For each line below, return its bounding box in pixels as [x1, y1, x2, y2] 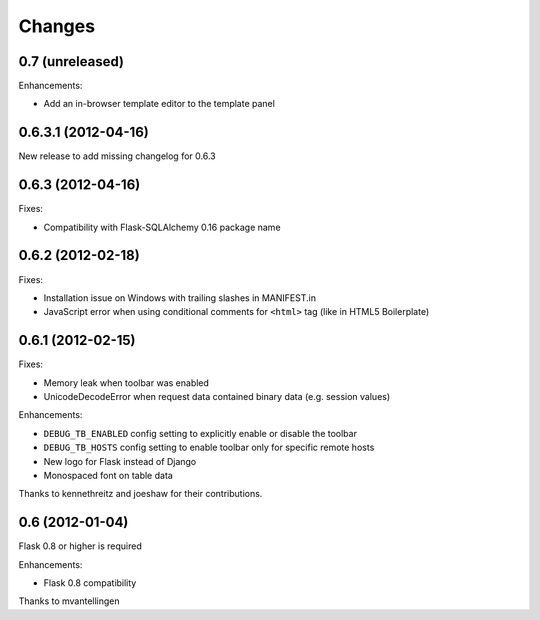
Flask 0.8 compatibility [43, 577, 137, 589]
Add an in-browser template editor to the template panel [43, 98, 275, 110]
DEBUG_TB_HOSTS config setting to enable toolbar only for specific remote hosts [43, 441, 375, 454]
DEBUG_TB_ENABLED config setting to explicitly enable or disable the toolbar [43, 427, 357, 439]
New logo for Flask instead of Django [43, 455, 197, 467]
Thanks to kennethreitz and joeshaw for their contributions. [18, 488, 263, 500]
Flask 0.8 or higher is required [18, 540, 142, 552]
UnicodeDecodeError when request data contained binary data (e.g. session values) [43, 391, 391, 403]
